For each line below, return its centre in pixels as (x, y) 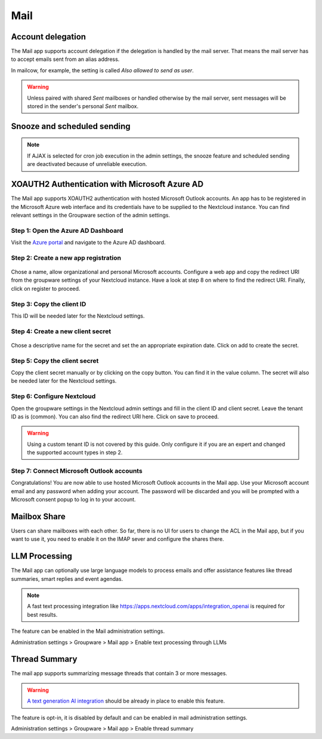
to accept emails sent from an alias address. (65, 59)
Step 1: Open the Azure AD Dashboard (67, 230)
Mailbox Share (38, 516)
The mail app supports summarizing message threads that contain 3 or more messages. (119, 673)
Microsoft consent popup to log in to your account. (74, 500)
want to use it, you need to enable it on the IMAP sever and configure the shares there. (117, 539)
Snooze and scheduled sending (71, 126)
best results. (42, 614)
